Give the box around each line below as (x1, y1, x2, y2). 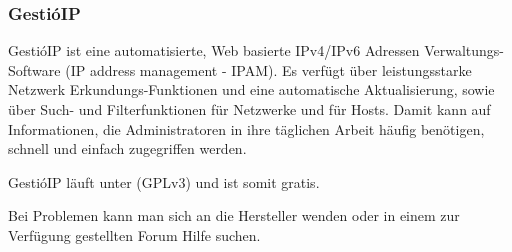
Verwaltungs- (424, 40, 505, 61)
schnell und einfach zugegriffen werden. (8, 138, 247, 159)
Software (8, 59, 61, 80)
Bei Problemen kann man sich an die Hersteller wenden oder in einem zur (8, 205, 460, 226)
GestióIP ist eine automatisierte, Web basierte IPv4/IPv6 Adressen (8, 40, 420, 61)
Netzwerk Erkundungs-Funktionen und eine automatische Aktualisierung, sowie (8, 79, 495, 100)
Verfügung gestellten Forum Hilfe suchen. (8, 224, 261, 245)
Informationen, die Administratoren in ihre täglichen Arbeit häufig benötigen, (8, 118, 485, 139)
